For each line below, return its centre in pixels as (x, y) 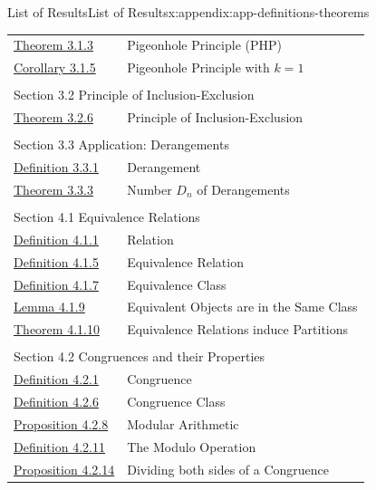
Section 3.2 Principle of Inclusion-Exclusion (134, 95)
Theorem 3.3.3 (53, 189)
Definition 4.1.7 (56, 284)
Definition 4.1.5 (56, 261)
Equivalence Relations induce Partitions (238, 329)
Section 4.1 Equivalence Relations (107, 216)
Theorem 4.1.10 (57, 329)
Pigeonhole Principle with (198, 67)
